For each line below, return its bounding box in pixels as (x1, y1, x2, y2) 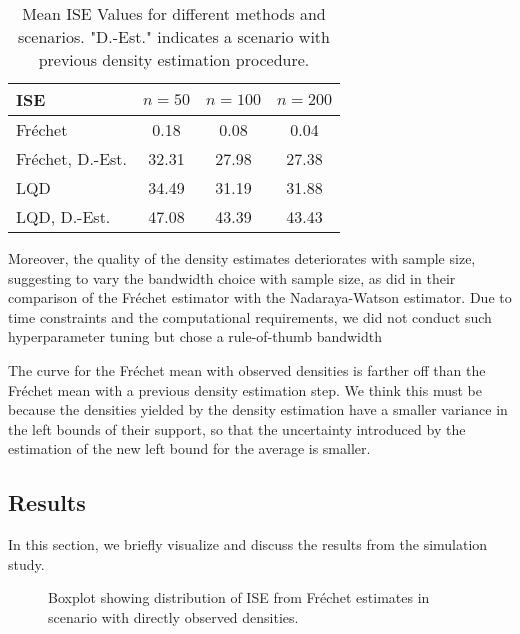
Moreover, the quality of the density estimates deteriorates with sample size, (8, 248, 476, 268)
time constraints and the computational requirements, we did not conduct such (8, 306, 492, 327)
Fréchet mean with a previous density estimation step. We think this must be (8, 379, 482, 400)
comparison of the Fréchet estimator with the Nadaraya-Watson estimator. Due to (8, 287, 512, 308)
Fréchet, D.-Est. (16, 147, 128, 170)
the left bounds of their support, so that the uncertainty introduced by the (8, 418, 466, 439)
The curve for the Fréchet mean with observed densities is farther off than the (8, 359, 486, 380)
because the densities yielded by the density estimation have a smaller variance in (8, 399, 508, 420)
